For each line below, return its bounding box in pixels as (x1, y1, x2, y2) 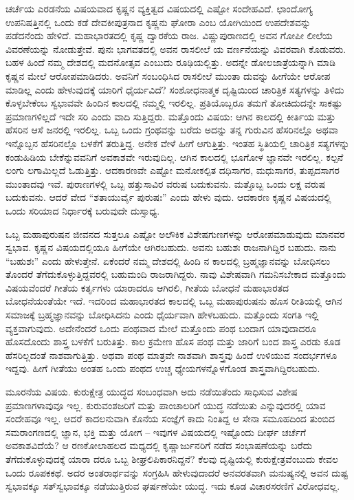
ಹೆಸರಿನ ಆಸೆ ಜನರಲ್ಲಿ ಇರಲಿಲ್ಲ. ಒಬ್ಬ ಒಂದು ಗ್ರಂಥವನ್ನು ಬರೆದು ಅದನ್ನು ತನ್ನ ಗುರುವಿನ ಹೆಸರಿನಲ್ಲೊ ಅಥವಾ (5, 122, 338, 137)
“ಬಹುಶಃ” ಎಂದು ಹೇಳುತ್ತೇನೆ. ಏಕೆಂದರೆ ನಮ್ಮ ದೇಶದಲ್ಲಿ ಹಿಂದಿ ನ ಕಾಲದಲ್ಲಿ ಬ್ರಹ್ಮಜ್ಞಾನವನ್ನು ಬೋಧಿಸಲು (5, 253, 331, 268)
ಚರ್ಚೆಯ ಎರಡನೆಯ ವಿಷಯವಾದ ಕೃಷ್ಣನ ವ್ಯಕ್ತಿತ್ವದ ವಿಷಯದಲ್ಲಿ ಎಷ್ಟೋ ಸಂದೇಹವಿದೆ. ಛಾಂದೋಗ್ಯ (5, 1, 313, 15)
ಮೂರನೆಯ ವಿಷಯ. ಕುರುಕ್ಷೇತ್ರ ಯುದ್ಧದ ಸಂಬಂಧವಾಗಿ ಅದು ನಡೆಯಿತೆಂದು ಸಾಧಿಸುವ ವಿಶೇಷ (5, 384, 298, 399)
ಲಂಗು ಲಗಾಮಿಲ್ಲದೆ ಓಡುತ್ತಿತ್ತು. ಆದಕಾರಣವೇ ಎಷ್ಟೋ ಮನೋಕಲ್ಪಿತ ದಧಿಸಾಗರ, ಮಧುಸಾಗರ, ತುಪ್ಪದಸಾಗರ (5, 163, 340, 177)
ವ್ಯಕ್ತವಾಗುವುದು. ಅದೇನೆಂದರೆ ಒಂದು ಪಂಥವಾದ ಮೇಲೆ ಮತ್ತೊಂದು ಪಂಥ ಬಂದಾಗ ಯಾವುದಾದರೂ (5, 320, 317, 335)
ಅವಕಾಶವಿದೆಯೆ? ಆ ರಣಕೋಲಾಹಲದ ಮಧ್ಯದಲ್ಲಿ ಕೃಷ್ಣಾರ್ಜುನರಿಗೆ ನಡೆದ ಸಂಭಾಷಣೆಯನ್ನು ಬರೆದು (5, 438, 313, 453)
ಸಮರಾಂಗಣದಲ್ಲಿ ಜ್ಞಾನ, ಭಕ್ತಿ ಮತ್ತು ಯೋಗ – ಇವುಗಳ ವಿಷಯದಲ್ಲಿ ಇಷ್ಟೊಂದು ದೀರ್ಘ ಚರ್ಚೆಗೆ (5, 424, 307, 439)
